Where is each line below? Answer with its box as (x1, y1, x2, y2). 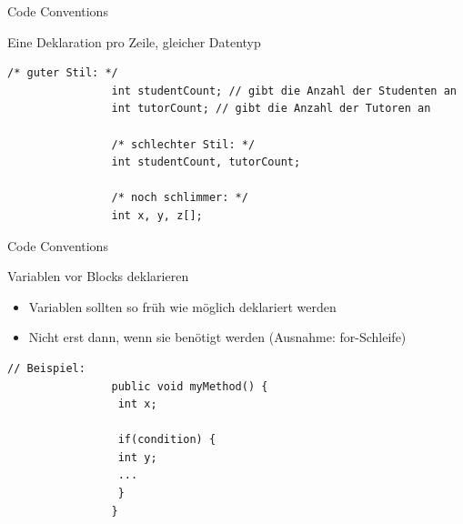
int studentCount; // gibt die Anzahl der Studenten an (111, 84, 457, 97)
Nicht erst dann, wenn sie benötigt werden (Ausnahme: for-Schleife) (28, 327, 407, 347)
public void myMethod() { (111, 379, 268, 393)
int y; (117, 450, 157, 464)
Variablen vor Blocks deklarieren (7, 267, 189, 286)
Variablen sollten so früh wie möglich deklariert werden (28, 297, 337, 316)
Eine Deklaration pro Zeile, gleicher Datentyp (7, 32, 261, 51)
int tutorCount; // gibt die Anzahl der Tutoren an (111, 102, 431, 116)
